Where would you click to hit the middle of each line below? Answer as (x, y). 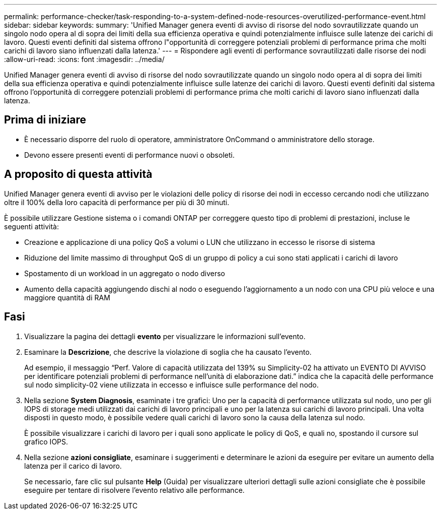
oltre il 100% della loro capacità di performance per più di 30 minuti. (117, 202)
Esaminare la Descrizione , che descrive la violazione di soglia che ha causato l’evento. (168, 352)
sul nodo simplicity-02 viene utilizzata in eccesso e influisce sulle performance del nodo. (172, 384)
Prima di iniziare (45, 120)
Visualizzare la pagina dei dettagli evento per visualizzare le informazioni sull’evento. (165, 336)
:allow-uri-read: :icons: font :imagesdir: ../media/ (84, 59)
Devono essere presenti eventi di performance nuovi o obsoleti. (129, 155)
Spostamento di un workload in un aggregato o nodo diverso (125, 273)
